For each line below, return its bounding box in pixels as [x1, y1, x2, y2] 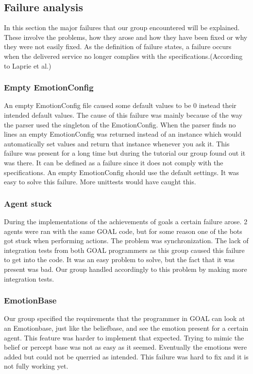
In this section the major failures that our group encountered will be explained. [4, 22, 240, 33]
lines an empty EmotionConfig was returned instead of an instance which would [4, 129, 242, 139]
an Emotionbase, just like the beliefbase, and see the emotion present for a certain [4, 322, 249, 333]
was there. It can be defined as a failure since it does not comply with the [4, 157, 223, 167]
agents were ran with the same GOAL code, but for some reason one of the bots [4, 226, 242, 236]
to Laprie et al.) [4, 60, 51, 71]
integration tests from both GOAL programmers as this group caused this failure [4, 245, 245, 255]
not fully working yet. [4, 361, 68, 371]
